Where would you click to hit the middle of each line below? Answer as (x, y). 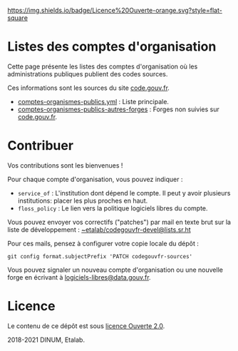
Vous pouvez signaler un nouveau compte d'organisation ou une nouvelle (115, 270)
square (18, 18)
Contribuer (40, 146)
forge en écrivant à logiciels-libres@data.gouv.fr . (79, 277)
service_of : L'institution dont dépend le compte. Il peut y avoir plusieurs (124, 193)
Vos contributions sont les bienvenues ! (65, 165)
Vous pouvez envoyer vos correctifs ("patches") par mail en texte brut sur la (119, 222)
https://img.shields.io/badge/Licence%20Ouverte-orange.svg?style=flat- (115, 10)
